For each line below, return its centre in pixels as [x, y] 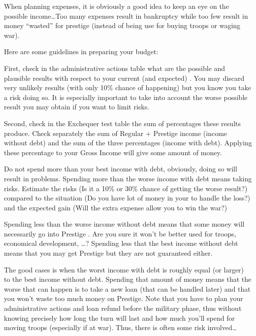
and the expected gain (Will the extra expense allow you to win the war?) [116, 207]
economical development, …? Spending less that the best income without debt [121, 243]
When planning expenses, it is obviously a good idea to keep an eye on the [116, 6]
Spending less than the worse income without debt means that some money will [124, 224]
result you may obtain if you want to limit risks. [77, 107]
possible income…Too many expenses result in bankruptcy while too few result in [126, 16]
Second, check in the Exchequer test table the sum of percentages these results [122, 123]
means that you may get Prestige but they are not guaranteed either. [108, 253]
